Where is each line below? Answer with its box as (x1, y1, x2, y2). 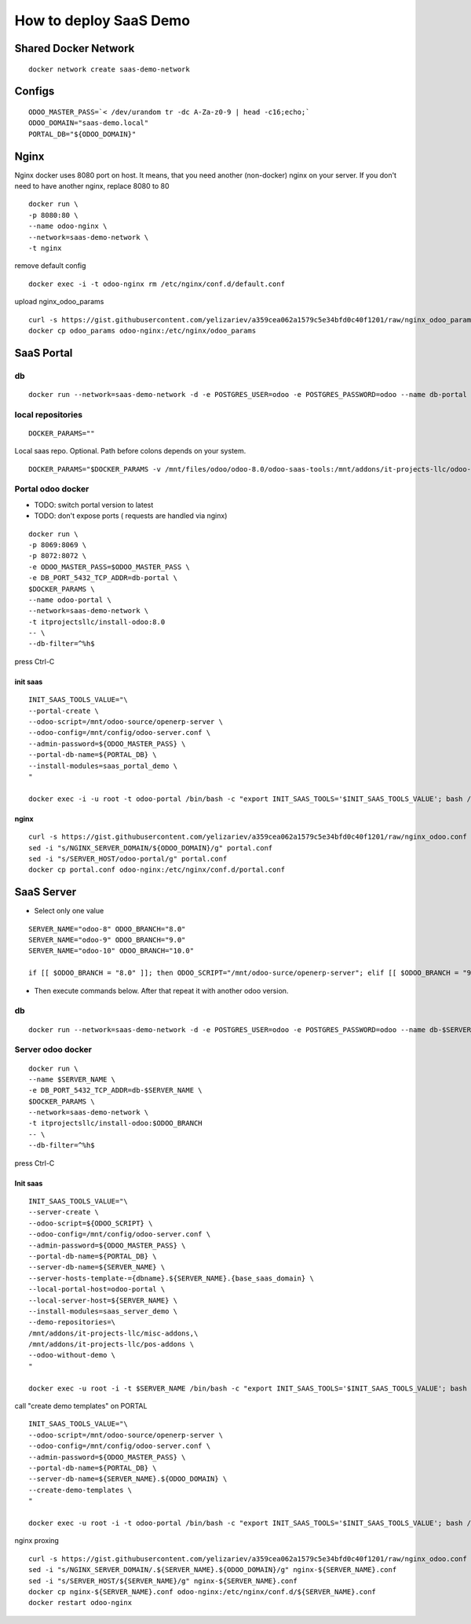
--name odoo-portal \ (28, 595, 111, 604)
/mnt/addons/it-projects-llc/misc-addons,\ (28, 1328, 199, 1338)
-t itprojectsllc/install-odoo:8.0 (28, 617, 166, 626)
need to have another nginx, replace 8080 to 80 (14, 182, 170, 191)
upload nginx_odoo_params (14, 297, 104, 307)
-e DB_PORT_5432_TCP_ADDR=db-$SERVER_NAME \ (28, 1086, 203, 1095)
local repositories (14, 409, 82, 420)
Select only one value (34, 906, 104, 916)
